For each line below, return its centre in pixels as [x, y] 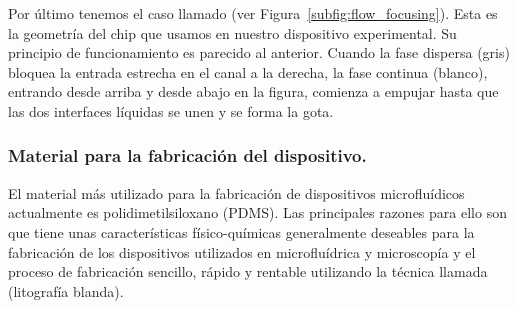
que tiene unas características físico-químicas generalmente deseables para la [241, 231]
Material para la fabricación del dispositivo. [187, 155]
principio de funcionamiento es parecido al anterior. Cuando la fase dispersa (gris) [259, 52]
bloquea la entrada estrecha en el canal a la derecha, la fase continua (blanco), [248, 71]
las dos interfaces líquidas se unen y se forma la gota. [171, 110]
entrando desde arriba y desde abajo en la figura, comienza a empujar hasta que [253, 91]
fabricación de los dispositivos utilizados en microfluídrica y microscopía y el [242, 251]
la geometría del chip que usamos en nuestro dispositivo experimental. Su [232, 32]
